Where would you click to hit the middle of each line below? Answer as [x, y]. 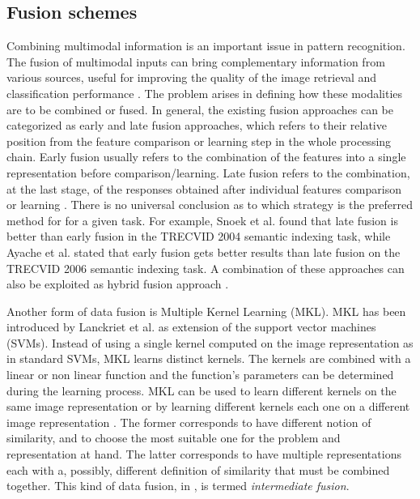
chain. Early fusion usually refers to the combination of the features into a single [206, 157]
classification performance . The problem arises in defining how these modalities [205, 93]
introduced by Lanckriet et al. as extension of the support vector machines [191, 327]
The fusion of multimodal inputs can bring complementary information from [196, 61]
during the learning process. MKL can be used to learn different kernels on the [202, 390]
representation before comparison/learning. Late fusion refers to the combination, [208, 172]
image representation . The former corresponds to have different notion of [189, 422]
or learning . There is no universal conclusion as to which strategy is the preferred [210, 205]
